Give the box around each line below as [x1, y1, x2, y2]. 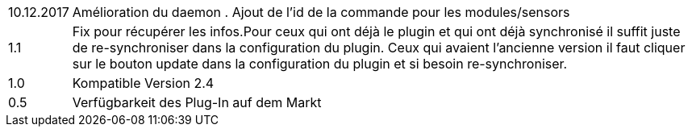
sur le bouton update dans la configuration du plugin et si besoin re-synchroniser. [72, 56, 568, 72]
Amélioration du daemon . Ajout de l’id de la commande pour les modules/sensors [72, 4, 570, 20]
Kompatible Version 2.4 [72, 75, 215, 91]
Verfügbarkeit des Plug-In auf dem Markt [72, 94, 322, 110]
